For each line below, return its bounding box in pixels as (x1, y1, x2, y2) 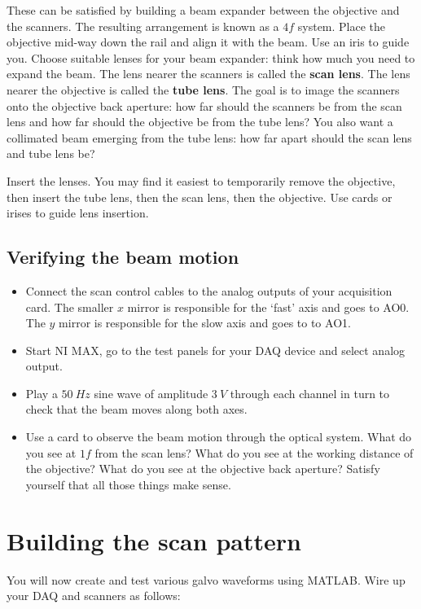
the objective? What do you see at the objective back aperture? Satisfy (25, 460, 380, 477)
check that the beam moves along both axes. (25, 401, 248, 418)
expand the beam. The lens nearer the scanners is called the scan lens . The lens (7, 65, 410, 82)
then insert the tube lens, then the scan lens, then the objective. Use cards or (7, 188, 392, 205)
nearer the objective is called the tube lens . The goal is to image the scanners (7, 81, 400, 98)
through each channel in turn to (230, 384, 390, 401)
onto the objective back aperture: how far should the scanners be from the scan (7, 97, 402, 114)
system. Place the (297, 17, 386, 34)
